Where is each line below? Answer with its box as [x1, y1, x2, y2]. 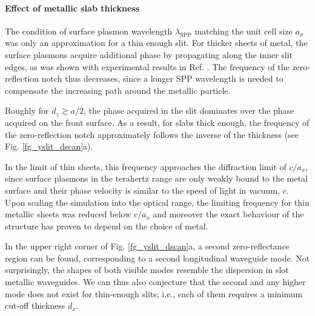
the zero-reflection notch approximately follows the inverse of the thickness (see [5, 128, 299, 140]
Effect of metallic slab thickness [5, 1, 140, 14]
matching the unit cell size [194, 24, 293, 37]
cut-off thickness [5, 299, 65, 312]
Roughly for [5, 104, 49, 117]
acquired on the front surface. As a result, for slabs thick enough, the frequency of [5, 116, 310, 128]
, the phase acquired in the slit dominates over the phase [83, 104, 294, 117]
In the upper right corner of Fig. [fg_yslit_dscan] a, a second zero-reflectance [5, 240, 290, 252]
